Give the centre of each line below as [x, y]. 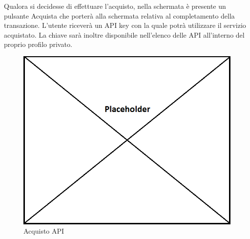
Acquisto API [44, 231]
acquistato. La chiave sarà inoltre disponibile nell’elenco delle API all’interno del [124, 34]
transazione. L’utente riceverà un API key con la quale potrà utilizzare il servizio [125, 25]
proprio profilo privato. [38, 44]
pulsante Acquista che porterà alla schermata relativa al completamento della [119, 15]
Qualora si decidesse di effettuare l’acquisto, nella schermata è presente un [115, 6]
